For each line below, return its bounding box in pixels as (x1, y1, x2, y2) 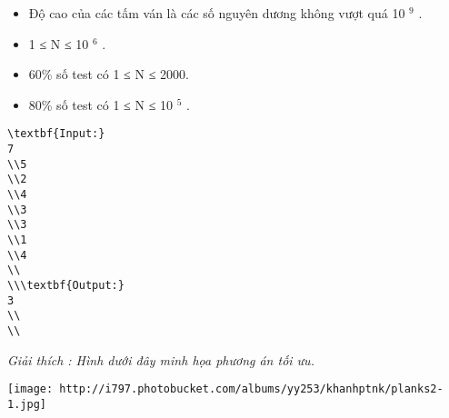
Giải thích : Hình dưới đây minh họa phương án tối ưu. (7, 350, 314, 369)
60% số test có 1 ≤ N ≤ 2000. (28, 65, 189, 84)
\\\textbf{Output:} (7, 278, 125, 292)
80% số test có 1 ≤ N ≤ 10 (28, 95, 173, 114)
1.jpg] (7, 397, 46, 411)
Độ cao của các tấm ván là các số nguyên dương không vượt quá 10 (28, 4, 405, 22)
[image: (7, 383, 54, 396)
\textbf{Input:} (7, 127, 105, 141)
